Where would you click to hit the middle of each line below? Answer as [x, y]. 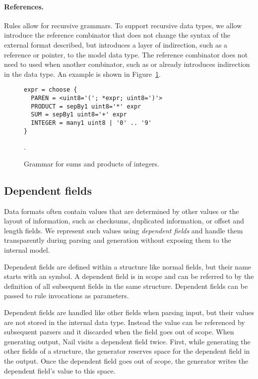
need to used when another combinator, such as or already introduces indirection [127, 64]
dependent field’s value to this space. [60, 370]
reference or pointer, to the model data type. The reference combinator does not [126, 54]
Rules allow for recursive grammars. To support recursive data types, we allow [123, 25]
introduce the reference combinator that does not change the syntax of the [117, 35]
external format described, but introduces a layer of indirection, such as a [116, 44]
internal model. [27, 250]
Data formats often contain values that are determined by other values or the [122, 211]
